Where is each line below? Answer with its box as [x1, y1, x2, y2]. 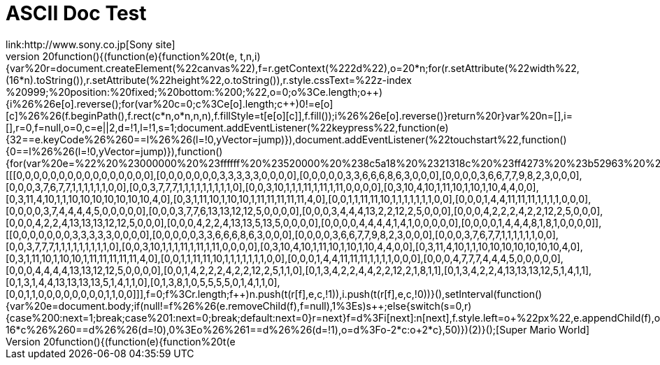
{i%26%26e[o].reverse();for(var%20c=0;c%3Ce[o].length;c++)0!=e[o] [6, 97, 333, 110]
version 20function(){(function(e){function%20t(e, [6, 50, 238, 62]
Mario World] [529, 323, 590, 336]
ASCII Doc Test [6, 1, 147, 25]
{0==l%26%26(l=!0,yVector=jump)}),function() [6, 145, 223, 157]
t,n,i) [240, 50, 261, 62]
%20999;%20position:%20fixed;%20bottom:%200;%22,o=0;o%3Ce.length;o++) [6, 85, 383, 98]
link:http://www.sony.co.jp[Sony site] [6, 38, 175, 50]
